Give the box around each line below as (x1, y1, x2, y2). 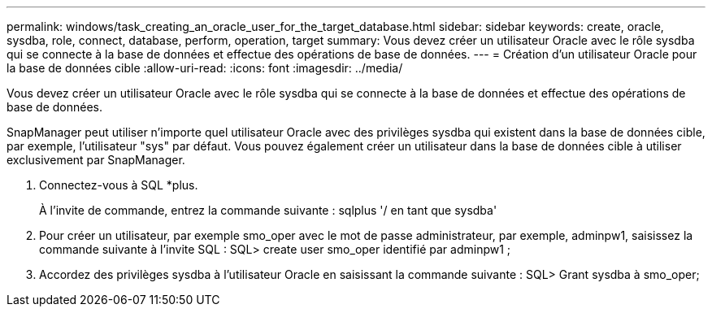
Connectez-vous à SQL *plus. (39, 178, 198, 192)
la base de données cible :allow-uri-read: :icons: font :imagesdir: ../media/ (7, 61, 403, 75)
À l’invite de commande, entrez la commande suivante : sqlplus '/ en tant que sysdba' (39, 203, 497, 217)
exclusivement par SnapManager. (7, 153, 185, 167)
